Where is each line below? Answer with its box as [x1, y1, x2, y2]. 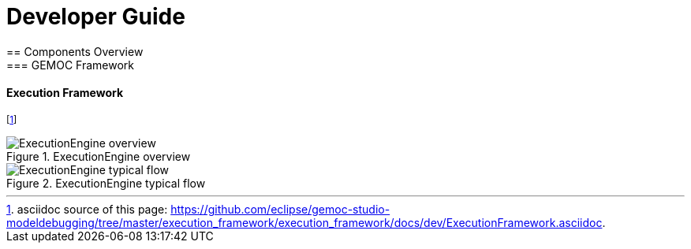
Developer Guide [6, 3, 185, 30]
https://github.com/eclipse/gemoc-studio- [170, 202, 390, 216]
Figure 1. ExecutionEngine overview [6, 149, 191, 163]
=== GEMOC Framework [6, 58, 135, 72]
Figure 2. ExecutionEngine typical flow [6, 176, 206, 190]
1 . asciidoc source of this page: [6, 202, 168, 216]
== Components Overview [6, 44, 144, 58]
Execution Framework [6, 86, 124, 100]
